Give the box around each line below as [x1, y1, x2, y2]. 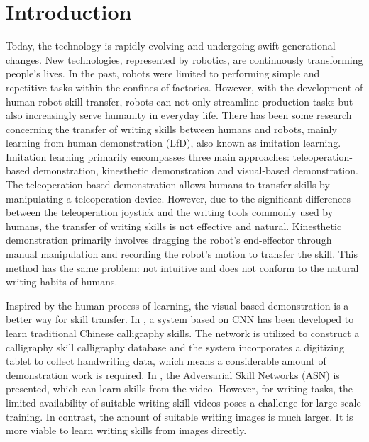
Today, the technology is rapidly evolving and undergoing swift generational [6, 38, 336, 53]
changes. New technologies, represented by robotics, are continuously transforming [6, 52, 363, 67]
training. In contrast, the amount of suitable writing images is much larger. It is [6, 409, 353, 424]
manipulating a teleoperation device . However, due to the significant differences [6, 191, 351, 205]
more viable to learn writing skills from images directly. [6, 423, 247, 438]
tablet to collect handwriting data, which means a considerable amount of [6, 353, 326, 368]
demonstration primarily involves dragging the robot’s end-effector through [6, 232, 332, 247]
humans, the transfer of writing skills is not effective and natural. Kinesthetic [6, 218, 342, 233]
